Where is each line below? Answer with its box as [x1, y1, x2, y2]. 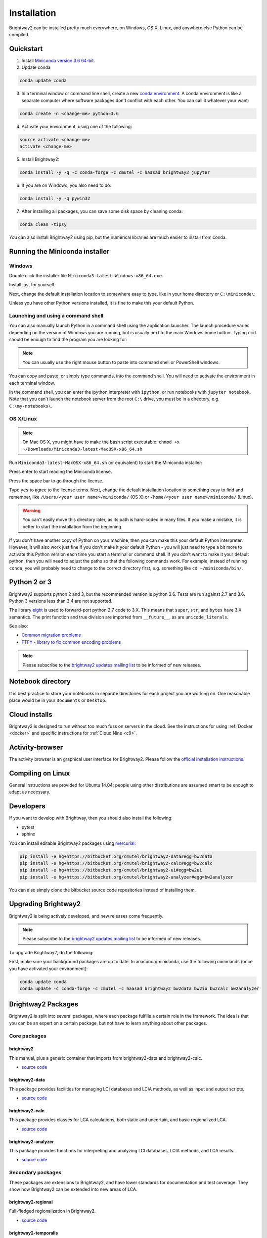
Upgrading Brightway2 [9, 900, 81, 908]
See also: [9, 623, 28, 629]
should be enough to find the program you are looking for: [9, 337, 128, 343]
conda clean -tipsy [19, 221, 67, 227]
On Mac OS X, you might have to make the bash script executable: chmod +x [22, 439, 180, 445]
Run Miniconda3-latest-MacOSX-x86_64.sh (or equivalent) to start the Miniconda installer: [9, 460, 203, 465]
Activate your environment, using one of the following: [21, 123, 132, 129]
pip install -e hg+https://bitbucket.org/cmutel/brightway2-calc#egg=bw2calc [19, 860, 213, 866]
